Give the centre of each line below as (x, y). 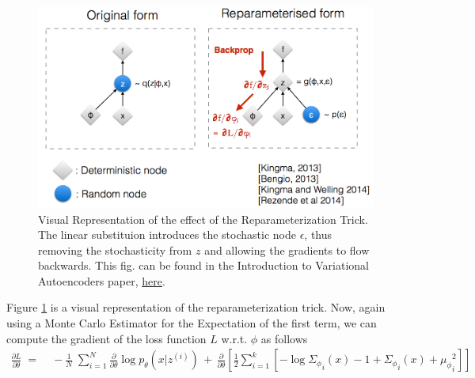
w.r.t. (234, 338)
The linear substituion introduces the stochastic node (167, 234)
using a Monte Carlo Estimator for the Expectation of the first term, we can (192, 323)
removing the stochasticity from (115, 249)
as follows (284, 338)
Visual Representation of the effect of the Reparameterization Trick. (203, 219)
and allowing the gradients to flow (287, 249)
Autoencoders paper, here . (102, 280)
